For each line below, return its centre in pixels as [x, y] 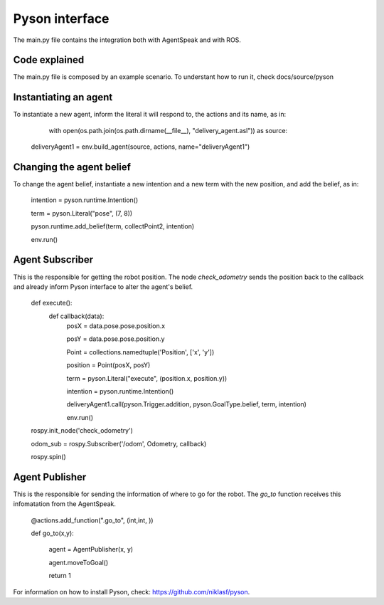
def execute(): [52, 303]
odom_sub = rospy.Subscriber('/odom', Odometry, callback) [119, 443]
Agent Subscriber [53, 260]
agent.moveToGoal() [79, 562]
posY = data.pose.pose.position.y [116, 339]
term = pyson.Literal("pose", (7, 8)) [82, 213]
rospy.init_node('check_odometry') [82, 431]
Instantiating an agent [63, 97]
